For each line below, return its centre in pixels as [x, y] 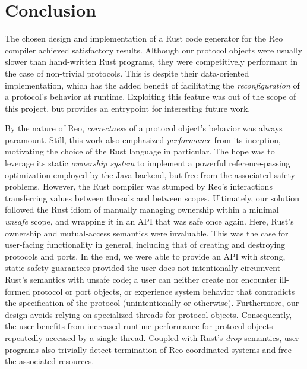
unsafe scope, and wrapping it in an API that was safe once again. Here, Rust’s [149, 221]
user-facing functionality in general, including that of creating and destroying [145, 245]
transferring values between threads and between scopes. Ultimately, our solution [152, 198]
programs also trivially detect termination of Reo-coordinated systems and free [148, 349]
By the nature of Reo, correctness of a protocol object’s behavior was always [144, 128]
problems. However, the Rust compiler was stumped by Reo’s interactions [139, 186]
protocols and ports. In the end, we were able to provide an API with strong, [145, 256]
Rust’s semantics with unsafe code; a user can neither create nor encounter [141, 279]
